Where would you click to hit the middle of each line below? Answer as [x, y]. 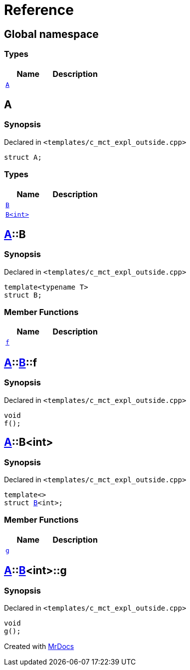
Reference [39, 10]
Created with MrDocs [39, 646]
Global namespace [51, 34]
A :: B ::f [21, 362]
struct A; [23, 157]
